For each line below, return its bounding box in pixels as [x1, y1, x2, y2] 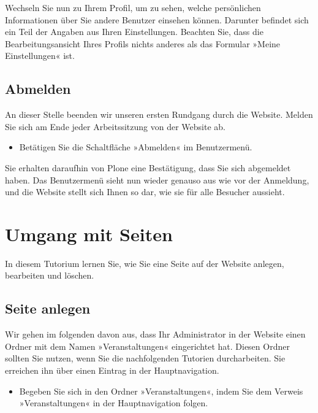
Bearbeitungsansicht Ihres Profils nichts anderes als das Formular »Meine [5, 37, 281, 50]
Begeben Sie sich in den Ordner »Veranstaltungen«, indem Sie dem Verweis [19, 384, 303, 397]
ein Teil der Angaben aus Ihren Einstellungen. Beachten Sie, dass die [5, 25, 263, 38]
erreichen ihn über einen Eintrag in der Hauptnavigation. [5, 364, 219, 377]
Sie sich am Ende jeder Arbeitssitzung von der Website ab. [5, 120, 225, 133]
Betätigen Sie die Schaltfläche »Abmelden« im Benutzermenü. [19, 141, 252, 153]
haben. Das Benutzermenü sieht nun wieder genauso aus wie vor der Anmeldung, [5, 173, 309, 186]
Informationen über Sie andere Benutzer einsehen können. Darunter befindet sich [5, 13, 309, 26]
